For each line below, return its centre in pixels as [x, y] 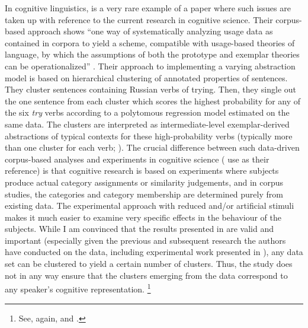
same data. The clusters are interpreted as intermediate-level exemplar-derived [147, 124]
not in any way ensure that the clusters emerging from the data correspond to [146, 275]
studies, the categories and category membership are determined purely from [144, 194]
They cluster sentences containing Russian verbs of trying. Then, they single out [150, 89]
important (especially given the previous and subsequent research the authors [145, 240]
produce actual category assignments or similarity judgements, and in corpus [144, 182]
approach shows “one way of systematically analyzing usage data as [150, 31]
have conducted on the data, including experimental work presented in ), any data [154, 252]
